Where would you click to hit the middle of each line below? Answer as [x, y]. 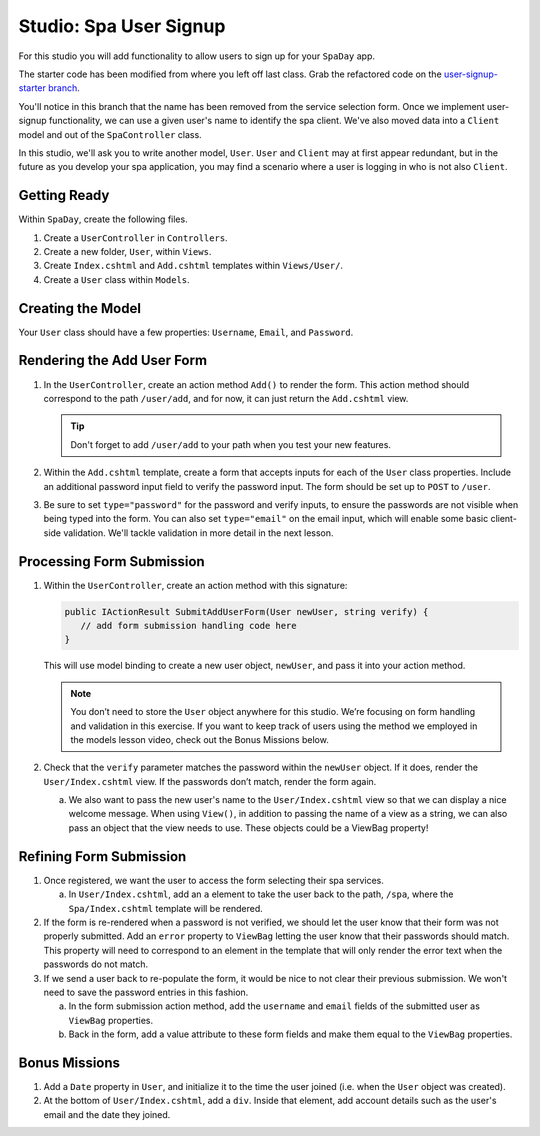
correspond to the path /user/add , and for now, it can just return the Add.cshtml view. [226, 398]
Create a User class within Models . [116, 279]
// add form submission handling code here [188, 625]
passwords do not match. [96, 964]
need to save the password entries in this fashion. [146, 992]
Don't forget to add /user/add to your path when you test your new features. [231, 444]
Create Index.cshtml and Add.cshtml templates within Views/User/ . [193, 266]
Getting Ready [64, 195]
